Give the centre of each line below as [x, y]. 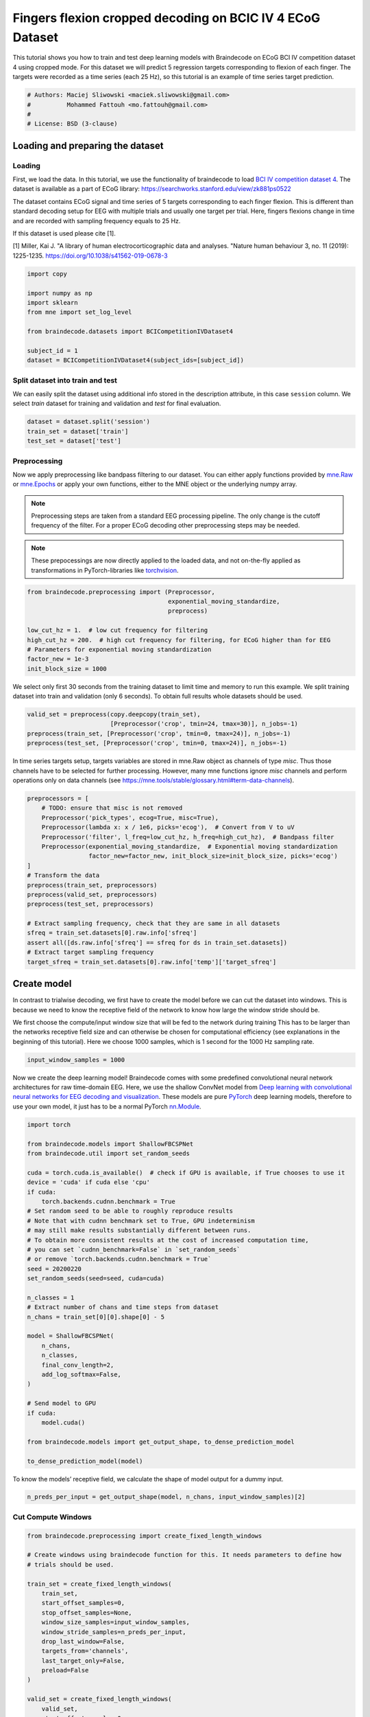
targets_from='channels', [85, 1651]
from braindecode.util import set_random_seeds [108, 1153]
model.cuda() [63, 1422]
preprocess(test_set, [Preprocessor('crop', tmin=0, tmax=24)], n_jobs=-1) [157, 743]
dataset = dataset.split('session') [89, 422]
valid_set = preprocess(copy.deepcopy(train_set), [114, 715]
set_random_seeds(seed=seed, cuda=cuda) [96, 1278]
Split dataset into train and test [65, 380]
